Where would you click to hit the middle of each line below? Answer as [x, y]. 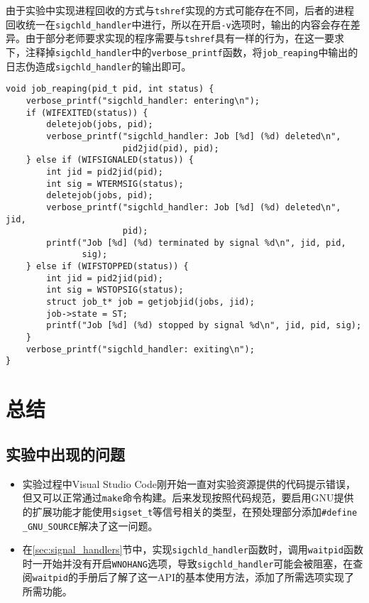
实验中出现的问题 [65, 453]
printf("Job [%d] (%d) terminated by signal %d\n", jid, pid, [196, 243]
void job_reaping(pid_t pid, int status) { [110, 89]
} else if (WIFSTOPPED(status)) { [107, 267]
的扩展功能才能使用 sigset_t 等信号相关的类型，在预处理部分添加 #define [190, 511]
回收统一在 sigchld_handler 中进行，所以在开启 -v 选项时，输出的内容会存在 [178, 24]
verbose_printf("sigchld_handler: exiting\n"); [140, 349]
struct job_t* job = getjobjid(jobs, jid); [150, 302]
